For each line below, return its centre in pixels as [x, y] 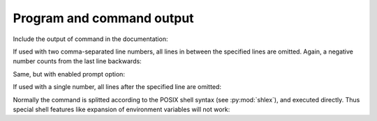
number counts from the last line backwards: [77, 61]
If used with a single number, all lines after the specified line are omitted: [117, 87]
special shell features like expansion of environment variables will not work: [121, 109]
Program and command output [104, 18]
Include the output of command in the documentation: [90, 39]
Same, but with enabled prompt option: [69, 74]
